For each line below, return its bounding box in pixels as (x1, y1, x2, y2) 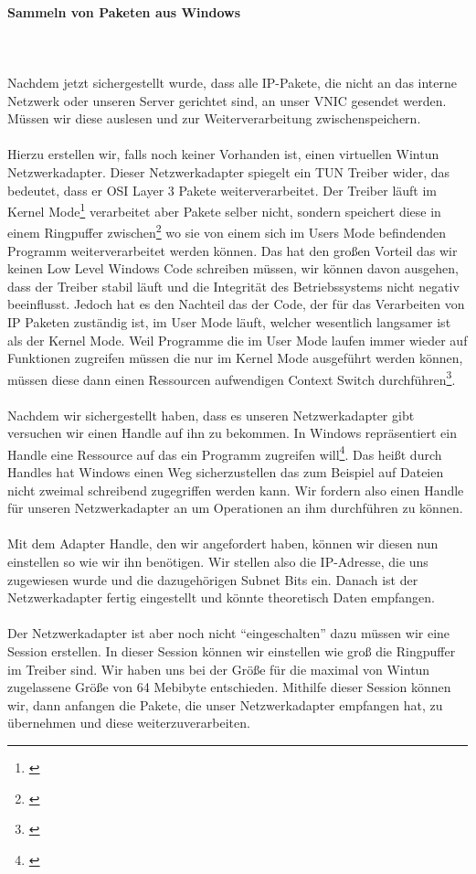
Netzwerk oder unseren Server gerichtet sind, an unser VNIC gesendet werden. (7, 91, 447, 110)
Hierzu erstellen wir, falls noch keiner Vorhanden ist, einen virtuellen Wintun (7, 144, 439, 164)
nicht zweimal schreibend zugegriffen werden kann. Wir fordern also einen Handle (7, 480, 464, 499)
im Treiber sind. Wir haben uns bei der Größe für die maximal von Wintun (7, 659, 430, 678)
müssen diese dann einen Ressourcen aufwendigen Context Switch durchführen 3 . (7, 367, 456, 389)
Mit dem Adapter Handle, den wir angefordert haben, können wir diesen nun (7, 534, 439, 553)
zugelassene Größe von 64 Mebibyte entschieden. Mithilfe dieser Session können (7, 677, 451, 697)
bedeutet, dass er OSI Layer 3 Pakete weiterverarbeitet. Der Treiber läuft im (7, 180, 438, 199)
